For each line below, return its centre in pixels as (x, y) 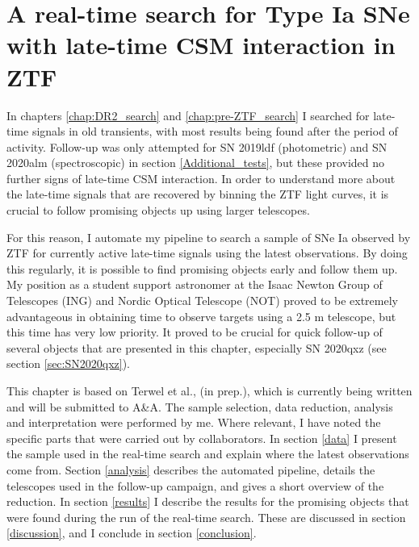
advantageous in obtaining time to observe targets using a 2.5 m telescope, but (201, 316)
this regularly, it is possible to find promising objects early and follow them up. (202, 268)
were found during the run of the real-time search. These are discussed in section (206, 517)
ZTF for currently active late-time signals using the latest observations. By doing (207, 253)
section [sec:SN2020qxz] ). (68, 363)
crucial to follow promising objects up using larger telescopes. (158, 210)
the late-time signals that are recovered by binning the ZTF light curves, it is (198, 194)
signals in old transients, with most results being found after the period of (215, 131)
